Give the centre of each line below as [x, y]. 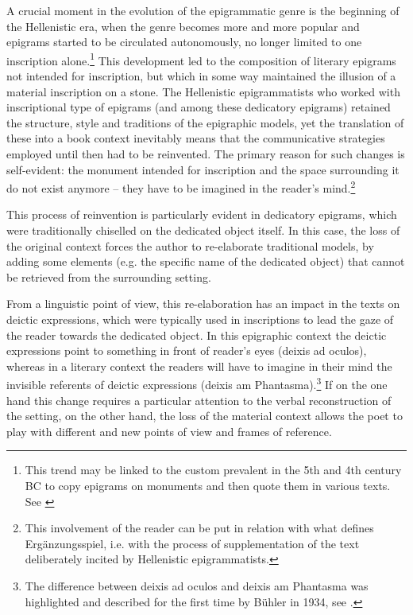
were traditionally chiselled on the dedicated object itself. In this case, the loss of [203, 230]
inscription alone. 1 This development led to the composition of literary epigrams [201, 59]
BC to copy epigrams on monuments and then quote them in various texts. [208, 485]
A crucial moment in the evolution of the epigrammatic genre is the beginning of [203, 10]
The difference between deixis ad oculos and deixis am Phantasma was [197, 585]
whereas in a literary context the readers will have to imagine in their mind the [199, 366]
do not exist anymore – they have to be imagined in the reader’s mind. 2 [181, 187]
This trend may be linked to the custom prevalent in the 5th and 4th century [213, 470]
